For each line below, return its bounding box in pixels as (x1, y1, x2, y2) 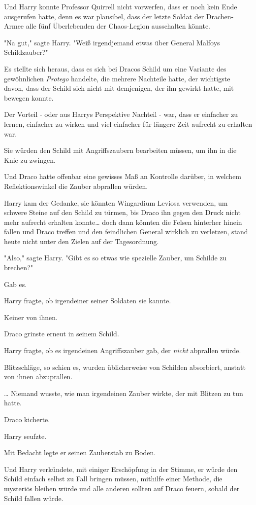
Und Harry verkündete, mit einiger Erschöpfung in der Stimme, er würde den (4, 464, 238, 474)
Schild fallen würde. (4, 493, 64, 503)
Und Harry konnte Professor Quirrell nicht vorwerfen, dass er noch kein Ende (4, 1, 237, 11)
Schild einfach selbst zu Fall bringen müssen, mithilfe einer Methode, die (4, 473, 223, 484)
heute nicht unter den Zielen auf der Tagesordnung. (4, 236, 159, 246)
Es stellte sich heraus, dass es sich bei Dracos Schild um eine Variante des (4, 63, 226, 73)
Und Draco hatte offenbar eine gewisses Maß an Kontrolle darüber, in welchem (4, 171, 242, 181)
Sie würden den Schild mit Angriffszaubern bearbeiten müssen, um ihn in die (4, 145, 237, 155)
